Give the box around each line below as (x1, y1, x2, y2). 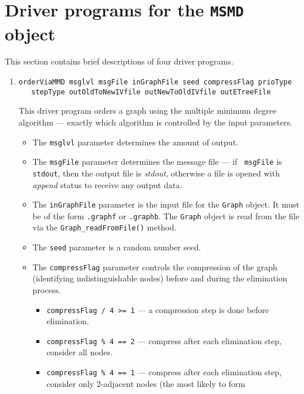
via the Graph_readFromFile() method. (32, 221, 177, 233)
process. (32, 283, 61, 295)
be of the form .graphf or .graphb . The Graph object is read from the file (32, 209, 299, 222)
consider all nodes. (46, 346, 113, 358)
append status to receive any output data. (32, 178, 183, 191)
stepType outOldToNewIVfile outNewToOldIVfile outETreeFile (31, 87, 271, 96)
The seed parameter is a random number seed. (32, 241, 201, 253)
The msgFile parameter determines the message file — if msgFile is (32, 155, 282, 168)
